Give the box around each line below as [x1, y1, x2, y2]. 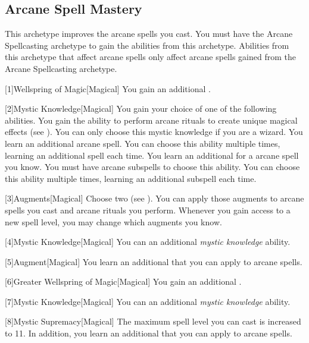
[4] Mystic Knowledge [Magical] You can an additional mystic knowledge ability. [5, 235, 291, 248]
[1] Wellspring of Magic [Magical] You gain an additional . [5, 82, 211, 95]
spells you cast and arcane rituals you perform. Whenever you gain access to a [5, 203, 291, 216]
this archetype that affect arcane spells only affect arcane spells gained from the [5, 51, 296, 63]
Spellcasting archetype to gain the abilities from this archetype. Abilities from [5, 39, 289, 51]
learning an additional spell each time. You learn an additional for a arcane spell [5, 149, 299, 161]
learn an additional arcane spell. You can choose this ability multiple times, [5, 137, 280, 149]
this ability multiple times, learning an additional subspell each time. [5, 172, 257, 184]
